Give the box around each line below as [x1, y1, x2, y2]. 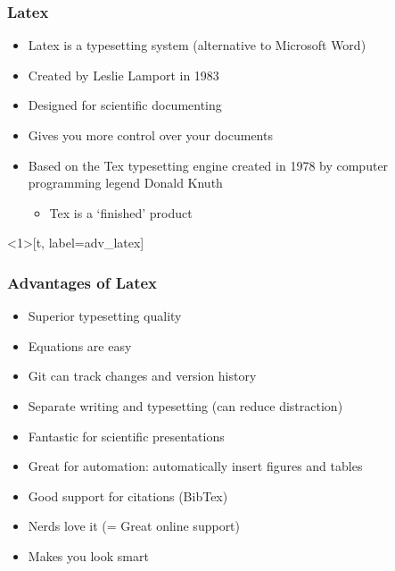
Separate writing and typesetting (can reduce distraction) [28, 396, 343, 415]
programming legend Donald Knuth [28, 173, 223, 192]
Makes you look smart [28, 546, 149, 565]
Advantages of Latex [7, 271, 158, 293]
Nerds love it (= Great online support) [28, 516, 241, 535]
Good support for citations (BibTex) [28, 486, 228, 505]
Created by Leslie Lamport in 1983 [28, 65, 219, 84]
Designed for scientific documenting [28, 96, 222, 114]
